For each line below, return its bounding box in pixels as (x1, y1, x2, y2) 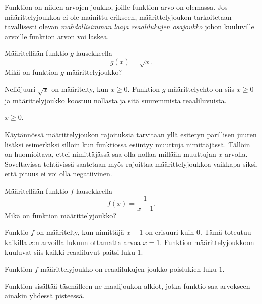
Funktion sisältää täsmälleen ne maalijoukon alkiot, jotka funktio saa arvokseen (5, 280, 250, 291)
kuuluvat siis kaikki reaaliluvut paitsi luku (5, 247, 135, 257)
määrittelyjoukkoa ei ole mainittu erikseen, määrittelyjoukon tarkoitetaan (5, 11, 232, 22)
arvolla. (225, 149, 248, 159)
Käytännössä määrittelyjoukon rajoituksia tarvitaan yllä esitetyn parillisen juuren (5, 129, 257, 139)
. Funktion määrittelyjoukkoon (160, 236, 254, 247)
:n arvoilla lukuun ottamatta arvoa (33, 236, 141, 247)
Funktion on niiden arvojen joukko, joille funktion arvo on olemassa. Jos (5, 2, 228, 12)
